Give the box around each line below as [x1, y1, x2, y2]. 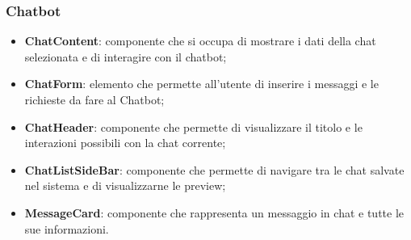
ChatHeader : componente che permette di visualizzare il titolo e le [24, 118, 363, 135]
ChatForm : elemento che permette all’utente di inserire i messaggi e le [24, 75, 379, 92]
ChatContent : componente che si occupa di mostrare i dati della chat [24, 32, 376, 49]
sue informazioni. [24, 220, 109, 237]
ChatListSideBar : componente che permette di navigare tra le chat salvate [24, 161, 405, 178]
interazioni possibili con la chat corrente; [24, 134, 226, 151]
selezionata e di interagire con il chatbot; [24, 48, 227, 65]
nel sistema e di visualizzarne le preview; [24, 177, 226, 194]
